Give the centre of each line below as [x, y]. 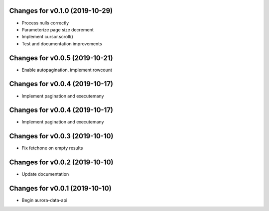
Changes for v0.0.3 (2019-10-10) [61, 136]
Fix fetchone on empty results [52, 148]
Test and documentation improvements [62, 44]
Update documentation [45, 174]
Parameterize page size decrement [58, 29]
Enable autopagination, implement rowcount [67, 70]
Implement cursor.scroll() [47, 37]
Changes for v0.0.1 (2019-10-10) [60, 188]
